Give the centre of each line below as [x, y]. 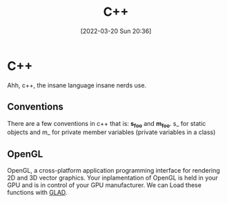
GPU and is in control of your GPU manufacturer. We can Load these [105, 185]
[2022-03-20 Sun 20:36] [116, 31]
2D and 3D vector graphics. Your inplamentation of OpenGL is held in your [113, 178]
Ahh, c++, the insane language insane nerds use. [77, 85]
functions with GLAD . [37, 193]
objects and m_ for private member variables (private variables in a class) [111, 132]
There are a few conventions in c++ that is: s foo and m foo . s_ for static [107, 124]
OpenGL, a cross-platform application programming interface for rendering [114, 171]
